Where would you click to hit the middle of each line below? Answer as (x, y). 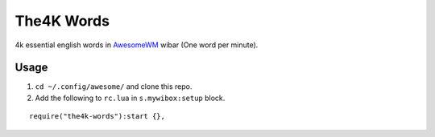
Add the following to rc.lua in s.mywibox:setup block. (130, 98)
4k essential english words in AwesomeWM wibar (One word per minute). (137, 45)
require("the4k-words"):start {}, (97, 117)
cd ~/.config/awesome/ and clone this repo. (114, 87)
